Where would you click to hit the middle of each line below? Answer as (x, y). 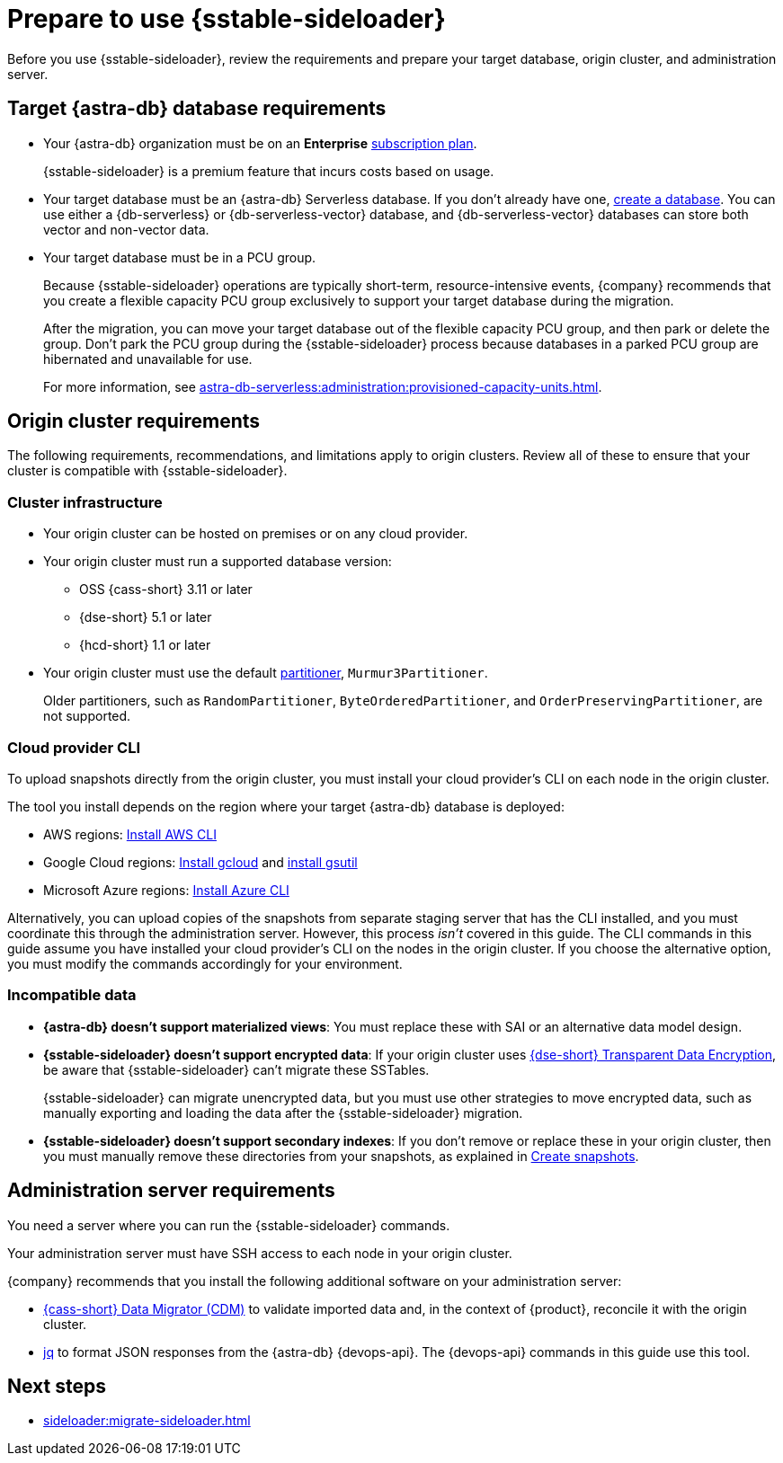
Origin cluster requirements (134, 421)
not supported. (87, 716)
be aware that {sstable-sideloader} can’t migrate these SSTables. (236, 1069)
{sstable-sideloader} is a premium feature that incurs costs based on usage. (269, 171)
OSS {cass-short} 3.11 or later (166, 590)
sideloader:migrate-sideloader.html (147, 1421)
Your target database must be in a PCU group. (180, 257)
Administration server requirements (171, 1191)
